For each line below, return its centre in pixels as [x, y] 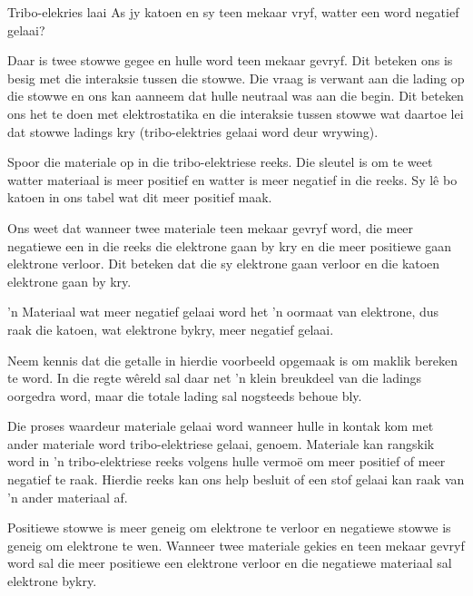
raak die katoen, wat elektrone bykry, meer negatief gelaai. [171, 329]
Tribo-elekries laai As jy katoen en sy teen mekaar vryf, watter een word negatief [233, 12]
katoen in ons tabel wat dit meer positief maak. [140, 197]
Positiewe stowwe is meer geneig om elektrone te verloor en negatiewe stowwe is [229, 528]
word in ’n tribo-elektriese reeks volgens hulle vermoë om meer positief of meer [227, 461]
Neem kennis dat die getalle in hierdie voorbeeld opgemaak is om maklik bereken [233, 360]
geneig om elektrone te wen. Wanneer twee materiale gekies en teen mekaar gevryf [236, 545]
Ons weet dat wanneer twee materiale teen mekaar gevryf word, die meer [211, 227]
